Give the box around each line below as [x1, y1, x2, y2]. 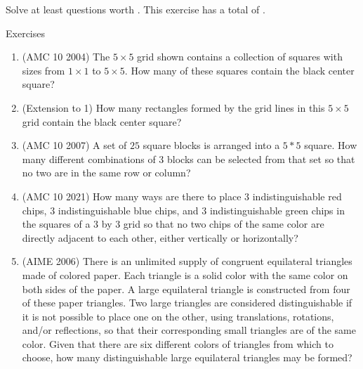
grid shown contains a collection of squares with [137, 49, 343, 64]
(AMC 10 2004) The [22, 49, 110, 64]
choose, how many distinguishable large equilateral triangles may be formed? [22, 350, 352, 365]
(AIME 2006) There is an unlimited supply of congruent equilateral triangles [22, 254, 352, 268]
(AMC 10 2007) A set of [22, 138, 127, 153]
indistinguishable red [252, 188, 342, 203]
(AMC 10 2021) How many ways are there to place [22, 188, 242, 203]
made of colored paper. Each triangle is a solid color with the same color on [22, 267, 348, 282]
